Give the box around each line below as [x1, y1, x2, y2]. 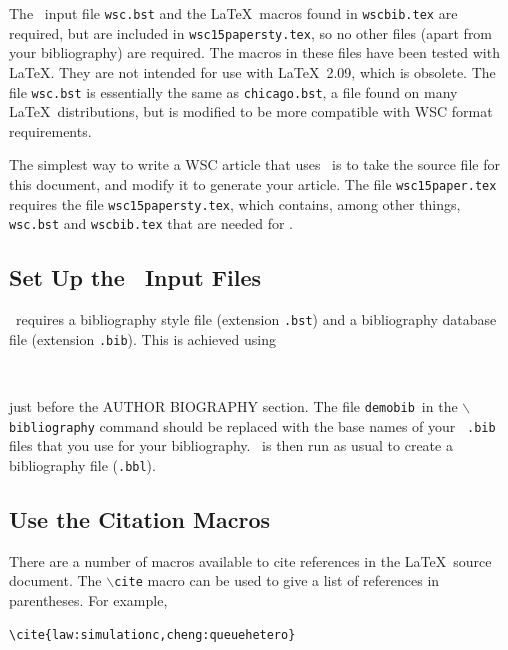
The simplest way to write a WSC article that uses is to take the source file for [9, 154, 500, 175]
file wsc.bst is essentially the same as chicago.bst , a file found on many [9, 81, 458, 102]
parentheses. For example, [9, 590, 168, 611]
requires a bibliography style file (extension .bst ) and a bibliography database [15, 309, 497, 330]
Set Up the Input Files [9, 262, 261, 293]
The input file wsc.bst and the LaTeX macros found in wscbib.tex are [9, 3, 458, 23]
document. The [9, 570, 102, 591]
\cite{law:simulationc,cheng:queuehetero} [9, 627, 296, 642]
